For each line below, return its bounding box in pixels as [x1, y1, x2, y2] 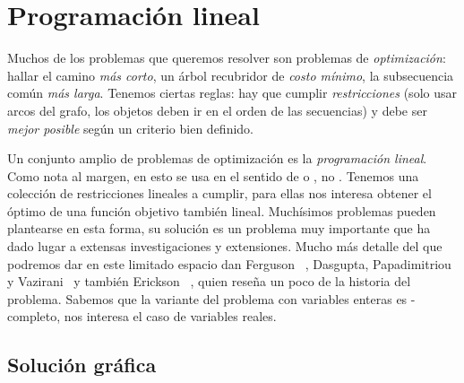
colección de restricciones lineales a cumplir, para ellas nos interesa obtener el [7, 184, 432, 203]
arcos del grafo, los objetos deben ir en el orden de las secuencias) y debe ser [7, 100, 427, 119]
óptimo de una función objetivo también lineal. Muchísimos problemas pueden [7, 201, 436, 220]
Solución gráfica [7, 351, 157, 379]
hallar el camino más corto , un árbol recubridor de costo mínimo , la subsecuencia [7, 65, 454, 84]
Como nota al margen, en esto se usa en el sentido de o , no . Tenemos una [7, 166, 419, 185]
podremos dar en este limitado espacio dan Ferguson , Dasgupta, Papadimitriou [7, 254, 451, 273]
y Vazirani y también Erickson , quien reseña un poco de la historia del [7, 272, 411, 291]
